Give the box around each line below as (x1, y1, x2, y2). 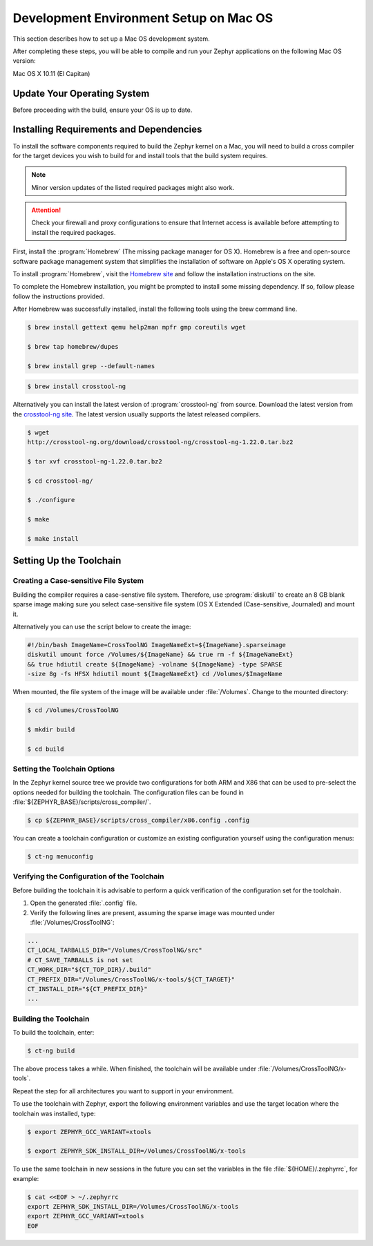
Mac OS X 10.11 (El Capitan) (12, 69, 90, 77)
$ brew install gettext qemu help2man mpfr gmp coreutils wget (27, 323, 247, 332)
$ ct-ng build (27, 1047, 75, 1055)
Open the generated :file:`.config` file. (30, 899, 137, 908)
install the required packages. (31, 228, 116, 236)
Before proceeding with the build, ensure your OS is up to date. (12, 106, 193, 114)
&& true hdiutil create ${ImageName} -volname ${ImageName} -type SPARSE (27, 660, 283, 668)
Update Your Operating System (12, 87, 150, 99)
